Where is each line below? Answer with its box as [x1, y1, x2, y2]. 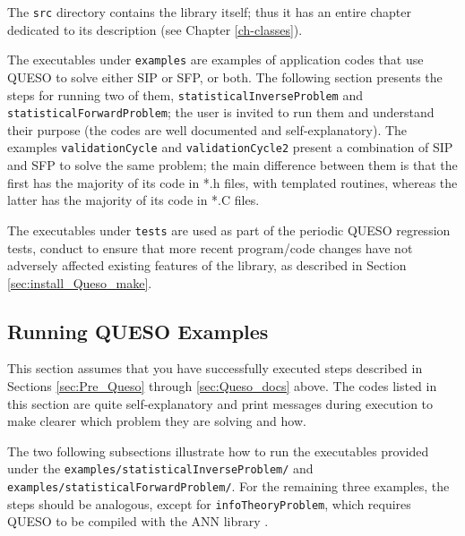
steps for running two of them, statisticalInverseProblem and [7, 85, 364, 104]
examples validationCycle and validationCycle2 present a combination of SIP [7, 138, 453, 157]
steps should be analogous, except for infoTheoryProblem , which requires [7, 494, 411, 513]
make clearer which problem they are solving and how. [7, 412, 306, 430]
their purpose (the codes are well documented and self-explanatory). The [7, 120, 408, 139]
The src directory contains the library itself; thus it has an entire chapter [7, 3, 411, 21]
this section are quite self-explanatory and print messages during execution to [7, 394, 434, 413]
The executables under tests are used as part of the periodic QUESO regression [7, 220, 451, 239]
